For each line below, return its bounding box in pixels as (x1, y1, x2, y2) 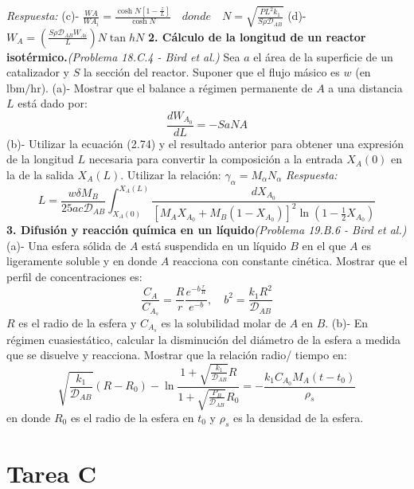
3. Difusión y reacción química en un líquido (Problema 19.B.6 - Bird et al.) (6, 221, 407, 238)
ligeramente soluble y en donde (6, 252, 158, 269)
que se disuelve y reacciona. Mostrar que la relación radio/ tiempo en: (6, 346, 347, 363)
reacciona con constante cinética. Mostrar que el (172, 252, 408, 269)
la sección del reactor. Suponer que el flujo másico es (83, 64, 340, 80)
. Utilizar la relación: (120, 166, 221, 182)
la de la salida (6, 166, 74, 182)
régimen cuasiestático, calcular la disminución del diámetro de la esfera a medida (6, 331, 401, 347)
